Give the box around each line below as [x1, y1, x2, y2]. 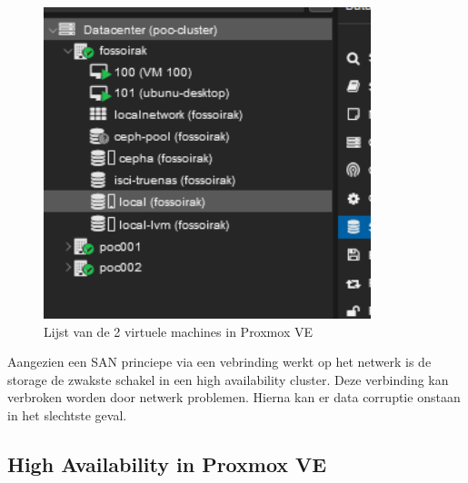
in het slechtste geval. [7, 406, 127, 424]
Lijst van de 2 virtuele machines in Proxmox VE [44, 321, 313, 340]
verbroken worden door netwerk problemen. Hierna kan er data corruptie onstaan [7, 388, 461, 407]
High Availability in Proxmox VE [7, 449, 327, 478]
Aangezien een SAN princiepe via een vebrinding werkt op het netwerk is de [7, 352, 432, 371]
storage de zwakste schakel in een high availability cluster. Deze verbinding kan [7, 370, 449, 389]
